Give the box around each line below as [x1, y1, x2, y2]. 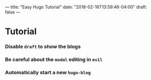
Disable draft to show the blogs [5, 43, 81, 50]
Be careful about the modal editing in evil [5, 56, 103, 63]
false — [5, 9, 20, 15]
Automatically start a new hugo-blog [5, 69, 91, 76]
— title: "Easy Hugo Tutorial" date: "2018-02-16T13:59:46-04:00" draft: [5, 4, 147, 10]
